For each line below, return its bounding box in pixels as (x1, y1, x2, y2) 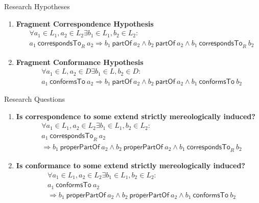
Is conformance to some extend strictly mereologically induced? (16, 160, 245, 171)
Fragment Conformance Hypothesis (16, 56, 144, 67)
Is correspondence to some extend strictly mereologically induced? (16, 110, 255, 121)
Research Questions (4, 94, 65, 104)
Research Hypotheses (4, 1, 70, 11)
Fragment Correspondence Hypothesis (16, 18, 154, 29)
